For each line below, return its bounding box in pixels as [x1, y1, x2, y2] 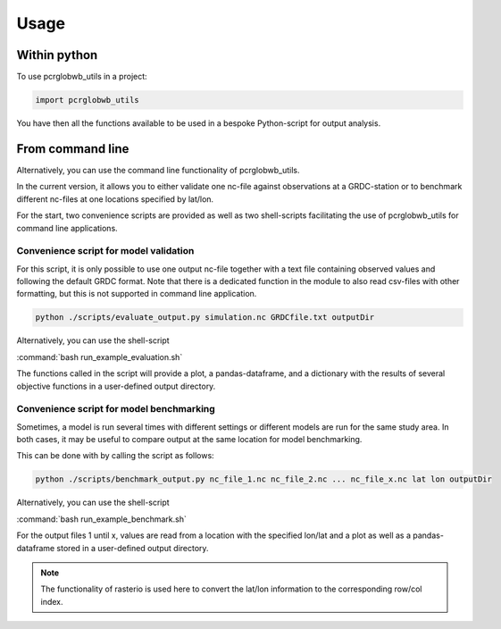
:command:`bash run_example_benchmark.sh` [16, 514, 187, 524]
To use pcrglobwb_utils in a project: [16, 71, 147, 82]
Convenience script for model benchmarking [16, 403, 216, 415]
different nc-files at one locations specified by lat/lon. [16, 193, 214, 205]
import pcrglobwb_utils [35, 95, 140, 105]
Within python [16, 47, 98, 63]
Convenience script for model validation [16, 245, 195, 257]
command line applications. [16, 222, 118, 233]
